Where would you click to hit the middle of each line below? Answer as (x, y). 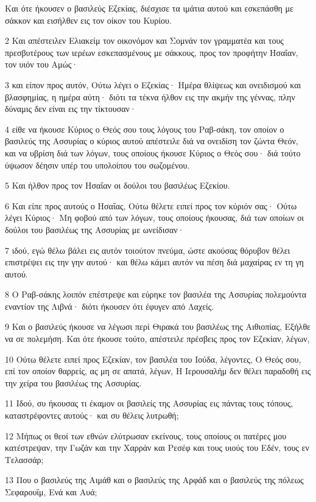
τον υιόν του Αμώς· (42, 64)
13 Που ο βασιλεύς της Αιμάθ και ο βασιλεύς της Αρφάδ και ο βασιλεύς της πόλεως (154, 480)
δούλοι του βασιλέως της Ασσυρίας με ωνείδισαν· (95, 229)
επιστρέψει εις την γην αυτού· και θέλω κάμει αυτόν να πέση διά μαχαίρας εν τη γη (154, 262)
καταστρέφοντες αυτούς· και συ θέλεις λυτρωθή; (92, 415)
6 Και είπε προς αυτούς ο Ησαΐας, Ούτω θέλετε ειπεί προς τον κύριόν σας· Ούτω (151, 205)
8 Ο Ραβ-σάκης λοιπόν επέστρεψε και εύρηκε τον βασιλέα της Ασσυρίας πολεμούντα (156, 294)
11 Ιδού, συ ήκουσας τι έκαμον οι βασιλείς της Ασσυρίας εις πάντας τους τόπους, (149, 403)
